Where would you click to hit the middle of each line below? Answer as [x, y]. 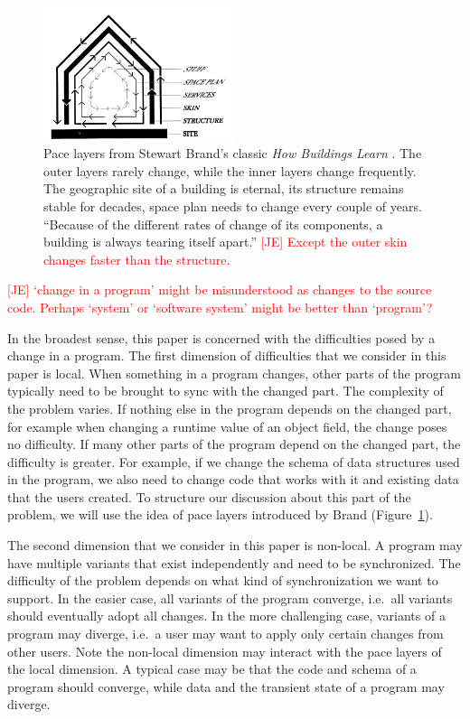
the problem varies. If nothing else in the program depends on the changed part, [230, 408]
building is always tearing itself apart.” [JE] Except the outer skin [226, 242]
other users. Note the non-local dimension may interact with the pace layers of [225, 651]
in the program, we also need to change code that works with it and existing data [233, 479]
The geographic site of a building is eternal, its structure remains [224, 188]
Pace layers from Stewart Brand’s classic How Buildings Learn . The [233, 153]
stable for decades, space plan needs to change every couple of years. [233, 205]
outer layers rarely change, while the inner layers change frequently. [230, 170]
